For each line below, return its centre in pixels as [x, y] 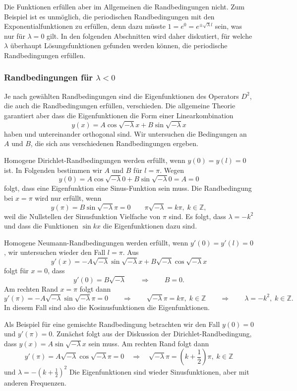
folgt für [16, 271]
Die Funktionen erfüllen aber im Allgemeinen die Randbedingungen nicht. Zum [124, 6]
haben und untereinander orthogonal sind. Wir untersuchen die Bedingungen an [125, 133]
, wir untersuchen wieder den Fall [55, 252]
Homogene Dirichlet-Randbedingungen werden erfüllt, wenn [95, 160]
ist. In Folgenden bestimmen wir [53, 170]
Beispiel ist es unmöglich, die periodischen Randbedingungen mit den [109, 16]
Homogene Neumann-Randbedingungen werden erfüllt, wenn [96, 242]
